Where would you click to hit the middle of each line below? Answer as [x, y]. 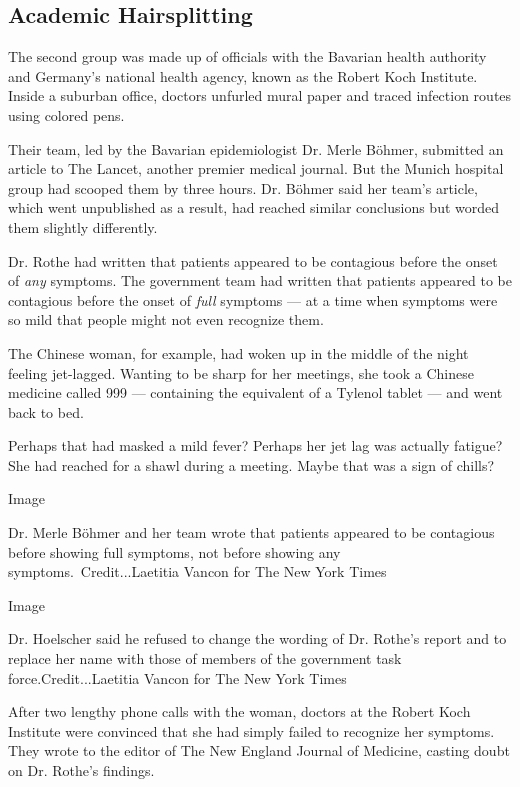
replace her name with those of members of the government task [205, 658]
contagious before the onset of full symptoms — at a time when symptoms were [253, 299]
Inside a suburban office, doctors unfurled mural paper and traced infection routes [260, 95]
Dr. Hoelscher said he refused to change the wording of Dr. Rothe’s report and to [257, 638]
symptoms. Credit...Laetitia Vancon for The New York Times [197, 571]
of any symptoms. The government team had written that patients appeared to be [260, 280]
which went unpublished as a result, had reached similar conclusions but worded [254, 207]
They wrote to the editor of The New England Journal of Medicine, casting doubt [259, 750]
